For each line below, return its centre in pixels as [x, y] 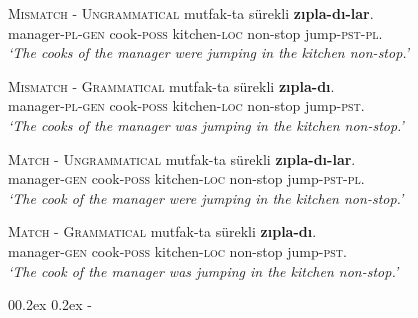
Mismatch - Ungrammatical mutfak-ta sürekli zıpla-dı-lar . [191, 13]
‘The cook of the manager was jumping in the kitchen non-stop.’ [203, 270]
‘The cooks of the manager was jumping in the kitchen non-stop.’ [206, 124]
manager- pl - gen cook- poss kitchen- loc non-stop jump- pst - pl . [195, 32]
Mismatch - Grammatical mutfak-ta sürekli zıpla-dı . [171, 85]
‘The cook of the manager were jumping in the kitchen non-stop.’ [206, 197]
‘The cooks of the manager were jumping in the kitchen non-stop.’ [209, 52]
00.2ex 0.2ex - [50, 304]
